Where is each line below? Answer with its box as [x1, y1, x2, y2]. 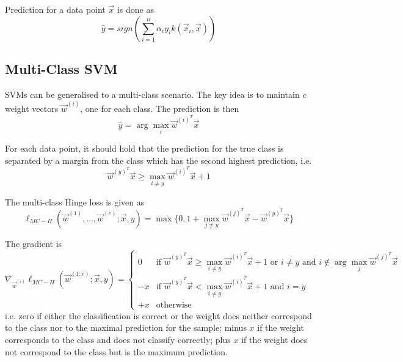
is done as [117, 3, 154, 15]
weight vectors [5, 102, 59, 115]
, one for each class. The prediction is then [80, 102, 239, 115]
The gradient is [5, 237, 62, 249]
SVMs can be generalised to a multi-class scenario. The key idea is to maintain [5, 87, 300, 100]
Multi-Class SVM [5, 59, 118, 78]
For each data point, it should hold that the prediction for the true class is [5, 142, 284, 155]
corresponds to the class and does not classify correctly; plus [5, 333, 231, 345]
